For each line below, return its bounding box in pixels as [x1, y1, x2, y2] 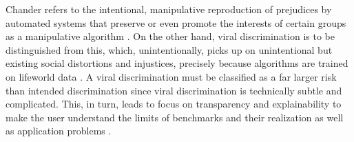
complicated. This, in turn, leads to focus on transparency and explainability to [6, 97, 342, 111]
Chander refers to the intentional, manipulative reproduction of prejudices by [6, 2, 332, 16]
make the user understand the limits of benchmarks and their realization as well [6, 110, 344, 124]
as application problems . [6, 123, 112, 138]
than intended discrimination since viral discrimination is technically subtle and [6, 83, 342, 97]
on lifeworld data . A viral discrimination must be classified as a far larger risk [6, 69, 337, 83]
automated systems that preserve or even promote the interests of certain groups [6, 15, 346, 30]
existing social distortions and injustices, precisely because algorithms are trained [6, 56, 348, 70]
